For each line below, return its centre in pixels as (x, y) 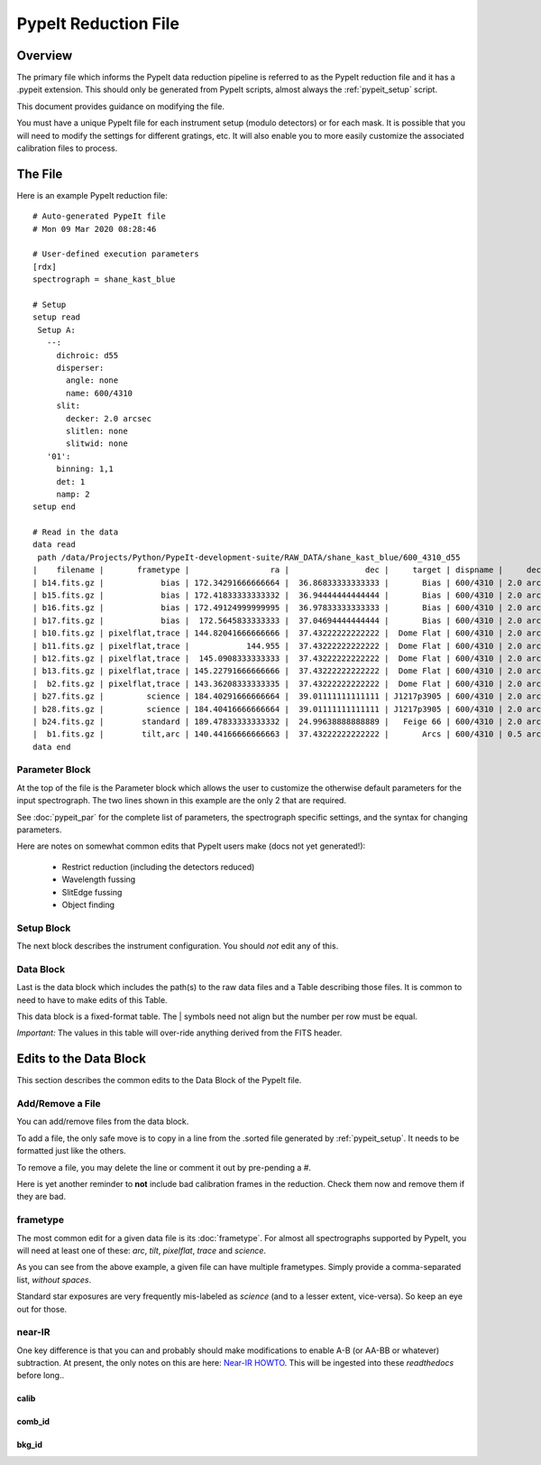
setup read (57, 317)
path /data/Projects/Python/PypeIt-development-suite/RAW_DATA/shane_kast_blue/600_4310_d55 (249, 557)
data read (54, 545)
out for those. (42, 1309)
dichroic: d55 (87, 355)
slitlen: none (97, 431)
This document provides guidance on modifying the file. (121, 106)
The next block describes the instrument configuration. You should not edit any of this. (178, 946)
